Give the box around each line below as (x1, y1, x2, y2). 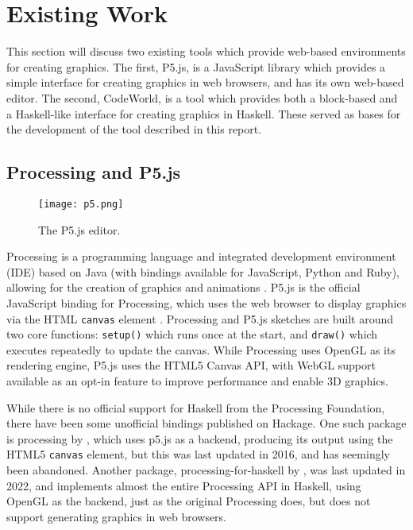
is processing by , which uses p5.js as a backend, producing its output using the (6, 430, 393, 447)
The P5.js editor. (38, 221, 121, 238)
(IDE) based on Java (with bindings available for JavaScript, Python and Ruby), (6, 263, 399, 280)
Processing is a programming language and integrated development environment (6, 248, 396, 265)
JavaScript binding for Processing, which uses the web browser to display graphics (6, 294, 407, 311)
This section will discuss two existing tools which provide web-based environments (6, 43, 406, 60)
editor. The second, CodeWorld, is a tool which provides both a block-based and (6, 89, 398, 106)
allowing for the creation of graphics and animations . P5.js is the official (6, 279, 361, 296)
